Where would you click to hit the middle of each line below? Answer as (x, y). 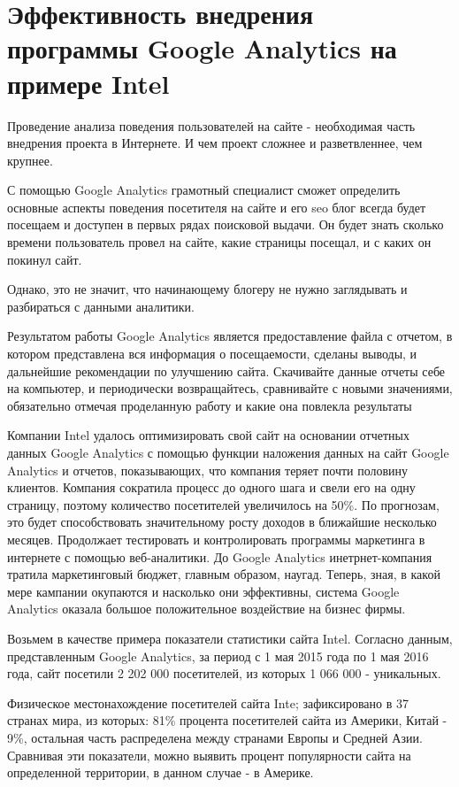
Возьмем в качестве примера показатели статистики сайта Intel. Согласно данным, (230, 638)
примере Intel (88, 83)
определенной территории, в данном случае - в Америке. (161, 772)
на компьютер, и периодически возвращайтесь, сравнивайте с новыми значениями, (230, 388)
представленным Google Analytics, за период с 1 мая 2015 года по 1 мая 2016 (218, 656)
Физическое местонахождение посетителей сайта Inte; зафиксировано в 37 (208, 702)
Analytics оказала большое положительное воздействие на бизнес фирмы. (207, 609)
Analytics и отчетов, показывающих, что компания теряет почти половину (208, 470)
